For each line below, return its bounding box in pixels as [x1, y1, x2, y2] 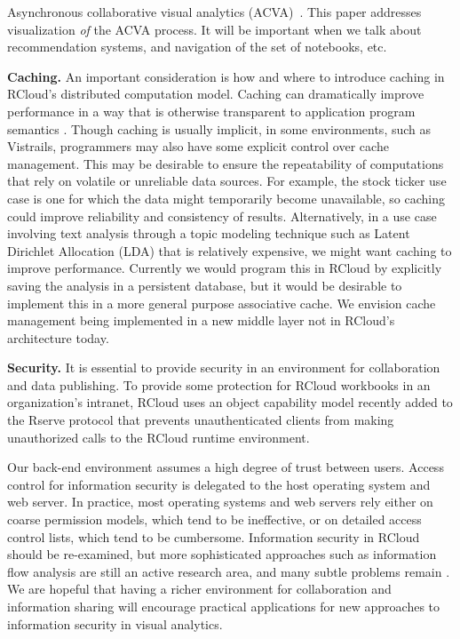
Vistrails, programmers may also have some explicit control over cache [7, 137, 389, 156]
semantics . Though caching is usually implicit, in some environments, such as [7, 119, 432, 138]
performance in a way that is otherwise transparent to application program [7, 101, 416, 120]
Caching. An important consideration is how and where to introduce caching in [7, 67, 445, 85]
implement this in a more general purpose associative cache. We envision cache [7, 293, 436, 312]
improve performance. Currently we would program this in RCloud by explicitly [7, 259, 442, 277]
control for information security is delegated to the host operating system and [7, 475, 431, 493]
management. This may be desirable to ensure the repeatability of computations [7, 154, 444, 172]
